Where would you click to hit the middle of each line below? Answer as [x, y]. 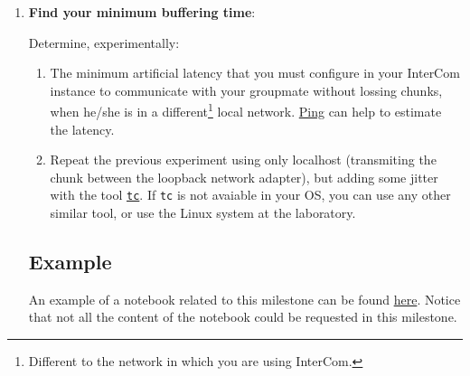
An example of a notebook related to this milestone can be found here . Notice [244, 299]
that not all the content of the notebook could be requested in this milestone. [243, 317]
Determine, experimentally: [104, 42]
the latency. [82, 129]
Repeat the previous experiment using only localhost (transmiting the [243, 160]
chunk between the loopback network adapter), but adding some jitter [244, 177]
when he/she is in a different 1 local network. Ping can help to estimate [246, 110]
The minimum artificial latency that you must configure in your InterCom [255, 73]
